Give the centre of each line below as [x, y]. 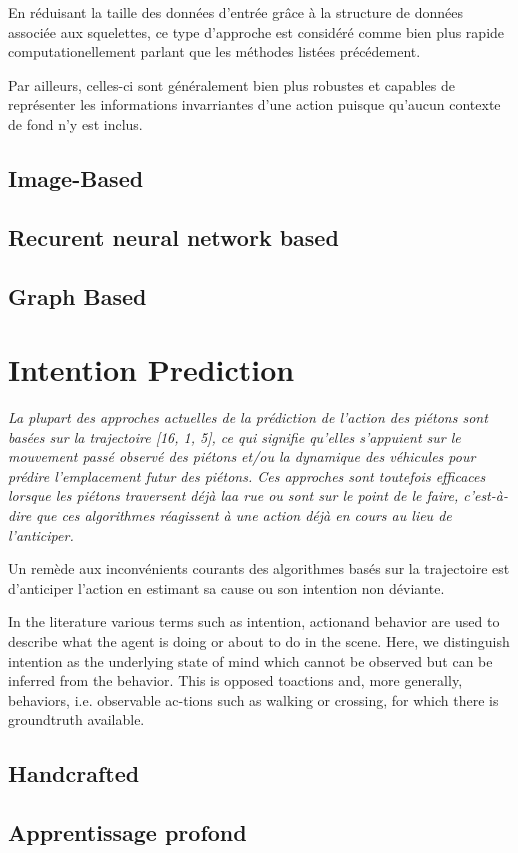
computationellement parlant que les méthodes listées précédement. [214, 51]
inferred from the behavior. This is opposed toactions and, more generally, [235, 680]
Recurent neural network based [173, 236]
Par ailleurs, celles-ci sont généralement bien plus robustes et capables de [231, 84]
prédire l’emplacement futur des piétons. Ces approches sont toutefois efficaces [247, 475]
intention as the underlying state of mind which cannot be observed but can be [250, 660]
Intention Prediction [151, 369]
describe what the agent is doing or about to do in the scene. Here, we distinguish [259, 640]
